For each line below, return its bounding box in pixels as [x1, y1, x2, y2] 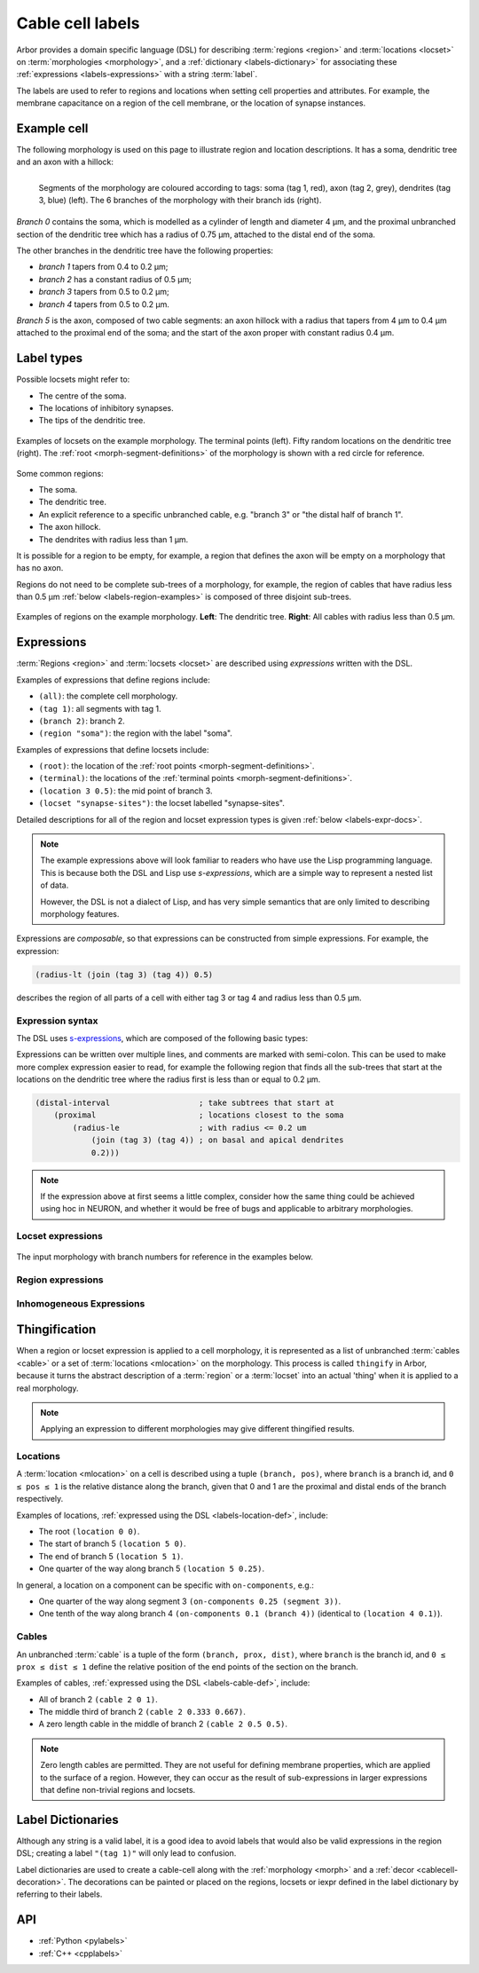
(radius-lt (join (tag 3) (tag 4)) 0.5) [35, 969, 213, 980]
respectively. [16, 1494, 64, 1504]
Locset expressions [16, 1230, 104, 1243]
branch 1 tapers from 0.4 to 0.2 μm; [38, 262, 169, 272]
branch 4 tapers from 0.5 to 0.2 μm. [38, 298, 170, 310]
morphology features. [40, 909, 120, 919]
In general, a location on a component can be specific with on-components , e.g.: [16, 1580, 314, 1590]
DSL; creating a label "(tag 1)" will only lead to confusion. [16, 1848, 237, 1859]
